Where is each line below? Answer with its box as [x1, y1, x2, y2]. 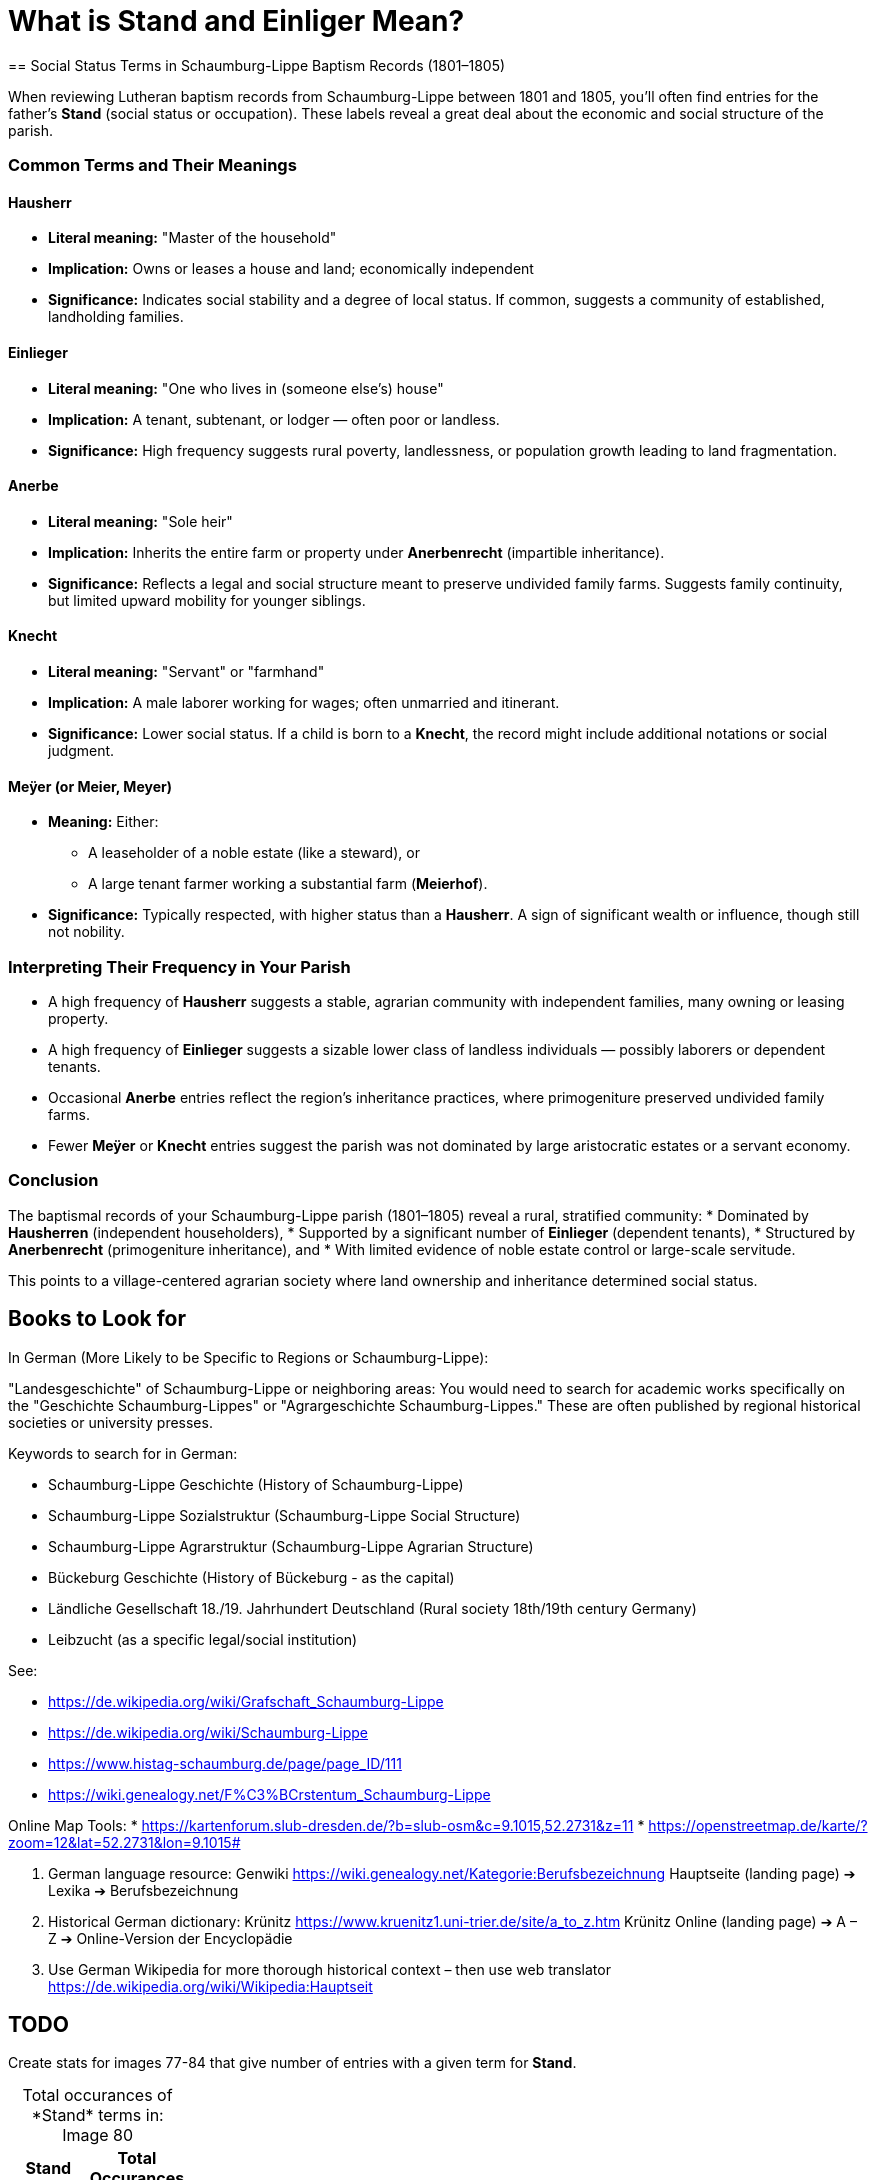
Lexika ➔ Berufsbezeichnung [48, 1881, 239, 1899]
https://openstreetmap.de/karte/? [648, 1816, 868, 1834]
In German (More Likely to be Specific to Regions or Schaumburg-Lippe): [8, 1348, 489, 1366]
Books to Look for [8, 1306, 187, 1332]
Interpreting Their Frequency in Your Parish [8, 956, 351, 977]
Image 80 [62, 2125, 134, 2146]
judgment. [48, 742, 115, 759]
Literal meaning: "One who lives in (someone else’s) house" [48, 379, 444, 397]
